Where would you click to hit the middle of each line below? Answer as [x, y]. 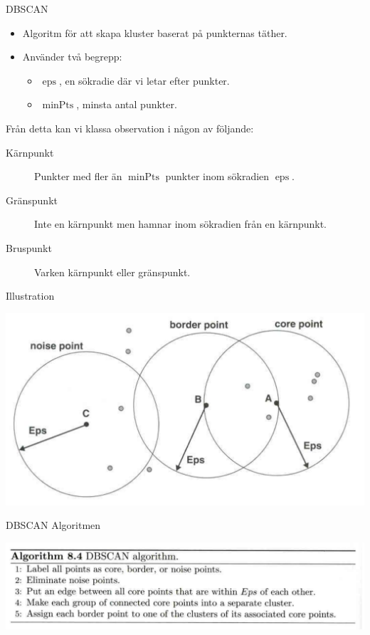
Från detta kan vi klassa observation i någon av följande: [130, 128]
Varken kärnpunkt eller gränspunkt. [112, 272]
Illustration [30, 296]
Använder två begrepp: [72, 57]
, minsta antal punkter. [127, 104]
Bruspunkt [29, 247]
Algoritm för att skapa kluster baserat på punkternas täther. [155, 32]
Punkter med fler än [78, 176]
